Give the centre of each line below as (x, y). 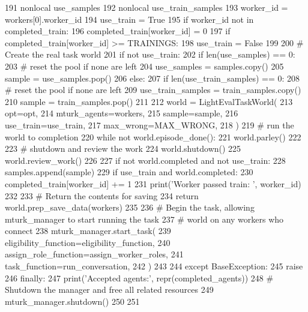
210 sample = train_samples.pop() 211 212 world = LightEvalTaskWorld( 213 (149, 101)
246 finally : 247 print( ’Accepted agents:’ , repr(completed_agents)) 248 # (139, 277)
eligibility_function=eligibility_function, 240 (88, 242)
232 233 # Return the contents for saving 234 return (102, 195)
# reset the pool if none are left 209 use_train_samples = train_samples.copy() (153, 90)
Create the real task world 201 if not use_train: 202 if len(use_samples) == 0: (150, 54)
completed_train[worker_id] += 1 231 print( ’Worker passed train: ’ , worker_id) (153, 183)
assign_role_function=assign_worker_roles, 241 (94, 254)
